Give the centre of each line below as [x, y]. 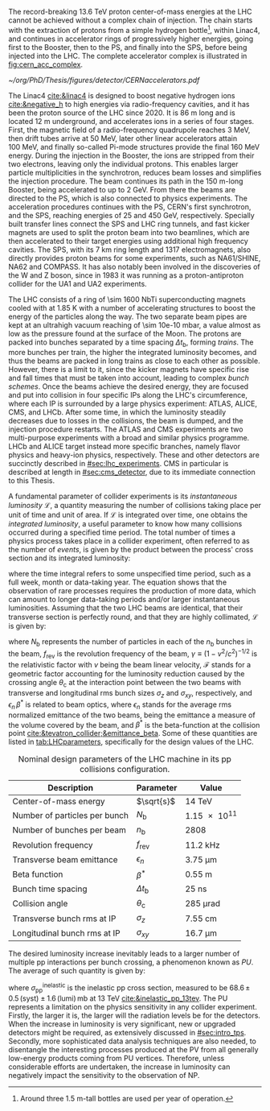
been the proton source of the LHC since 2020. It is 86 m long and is [122, 113]
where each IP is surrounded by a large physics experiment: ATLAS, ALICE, [133, 404]
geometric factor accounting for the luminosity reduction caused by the [127, 673]
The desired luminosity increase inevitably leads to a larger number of [124, 954]
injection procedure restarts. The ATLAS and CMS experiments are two [126, 429]
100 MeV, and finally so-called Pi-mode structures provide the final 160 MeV [134, 147]
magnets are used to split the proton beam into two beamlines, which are [129, 232]
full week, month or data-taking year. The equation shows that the [118, 582]
